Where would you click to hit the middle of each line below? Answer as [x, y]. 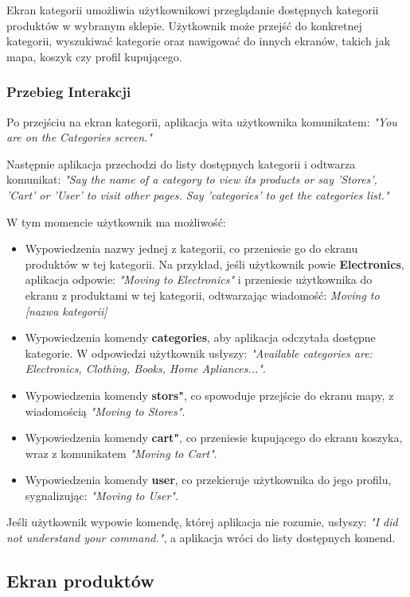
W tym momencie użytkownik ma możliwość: [116, 221]
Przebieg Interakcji [69, 92]
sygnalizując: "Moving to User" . [102, 495]
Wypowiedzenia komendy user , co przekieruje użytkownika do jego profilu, [208, 480]
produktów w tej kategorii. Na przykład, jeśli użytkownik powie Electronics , [215, 264]
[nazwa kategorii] [66, 310]
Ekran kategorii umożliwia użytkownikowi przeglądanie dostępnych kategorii [193, 10]
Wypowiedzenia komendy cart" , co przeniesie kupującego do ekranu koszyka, [214, 438]
